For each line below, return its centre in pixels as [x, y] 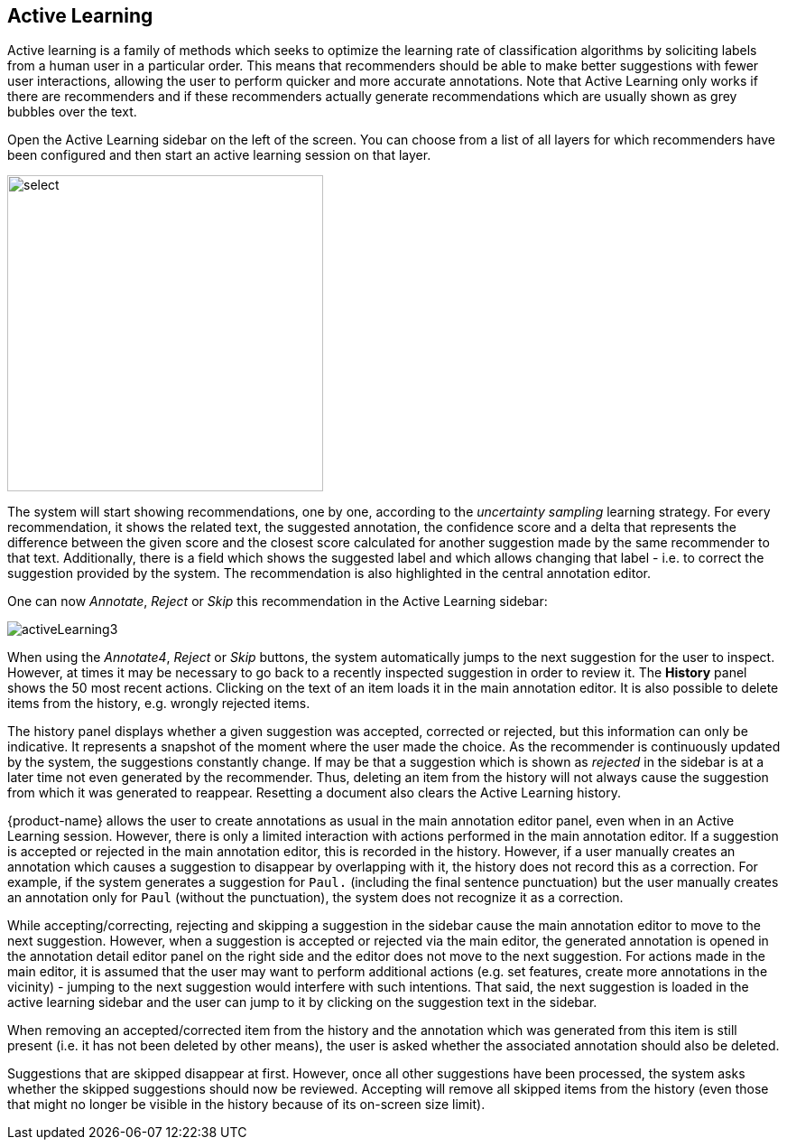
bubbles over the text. [72, 112]
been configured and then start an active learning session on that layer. [219, 155]
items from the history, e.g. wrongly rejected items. [159, 704]
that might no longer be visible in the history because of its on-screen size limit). [246, 1105]
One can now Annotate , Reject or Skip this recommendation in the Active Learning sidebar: [278, 601]
